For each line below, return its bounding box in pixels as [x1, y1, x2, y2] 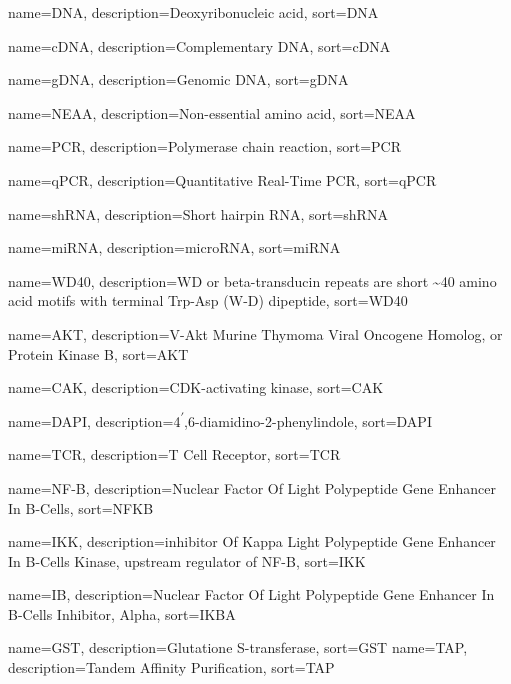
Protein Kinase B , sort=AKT [8, 343, 189, 364]
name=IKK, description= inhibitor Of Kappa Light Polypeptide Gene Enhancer [8, 531, 496, 552]
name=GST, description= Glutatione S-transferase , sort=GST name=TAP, [8, 637, 468, 658]
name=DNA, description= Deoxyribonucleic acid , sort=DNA [8, 2, 379, 22]
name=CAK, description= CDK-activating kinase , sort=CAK [8, 377, 384, 398]
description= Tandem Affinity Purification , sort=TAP [8, 657, 335, 678]
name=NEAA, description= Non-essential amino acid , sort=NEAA [8, 102, 416, 123]
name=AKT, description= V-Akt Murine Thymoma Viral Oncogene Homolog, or [8, 323, 503, 344]
